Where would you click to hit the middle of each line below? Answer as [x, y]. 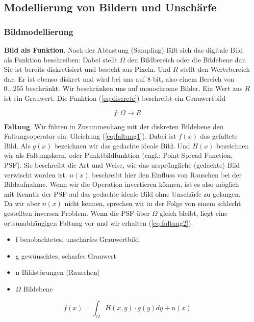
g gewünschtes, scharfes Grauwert [66, 255]
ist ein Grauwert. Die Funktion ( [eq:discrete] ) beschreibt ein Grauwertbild [115, 98]
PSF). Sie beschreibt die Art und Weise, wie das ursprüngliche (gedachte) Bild [122, 164]
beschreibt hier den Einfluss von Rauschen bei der [167, 174]
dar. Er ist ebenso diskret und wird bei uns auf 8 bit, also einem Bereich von [119, 78]
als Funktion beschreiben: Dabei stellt [61, 59]
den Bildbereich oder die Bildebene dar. [187, 59]
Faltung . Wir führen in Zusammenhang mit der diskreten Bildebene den [114, 126]
